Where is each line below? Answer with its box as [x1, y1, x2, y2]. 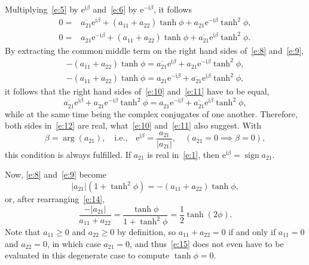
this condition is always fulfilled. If [5, 148, 131, 160]
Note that [5, 226, 41, 237]
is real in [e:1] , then [147, 148, 220, 160]
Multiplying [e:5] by [5, 3, 78, 15]
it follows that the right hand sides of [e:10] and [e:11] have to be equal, [5, 85, 270, 98]
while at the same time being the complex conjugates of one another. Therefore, [5, 107, 298, 120]
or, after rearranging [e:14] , [5, 193, 105, 205]
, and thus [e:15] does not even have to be [130, 237, 284, 249]
